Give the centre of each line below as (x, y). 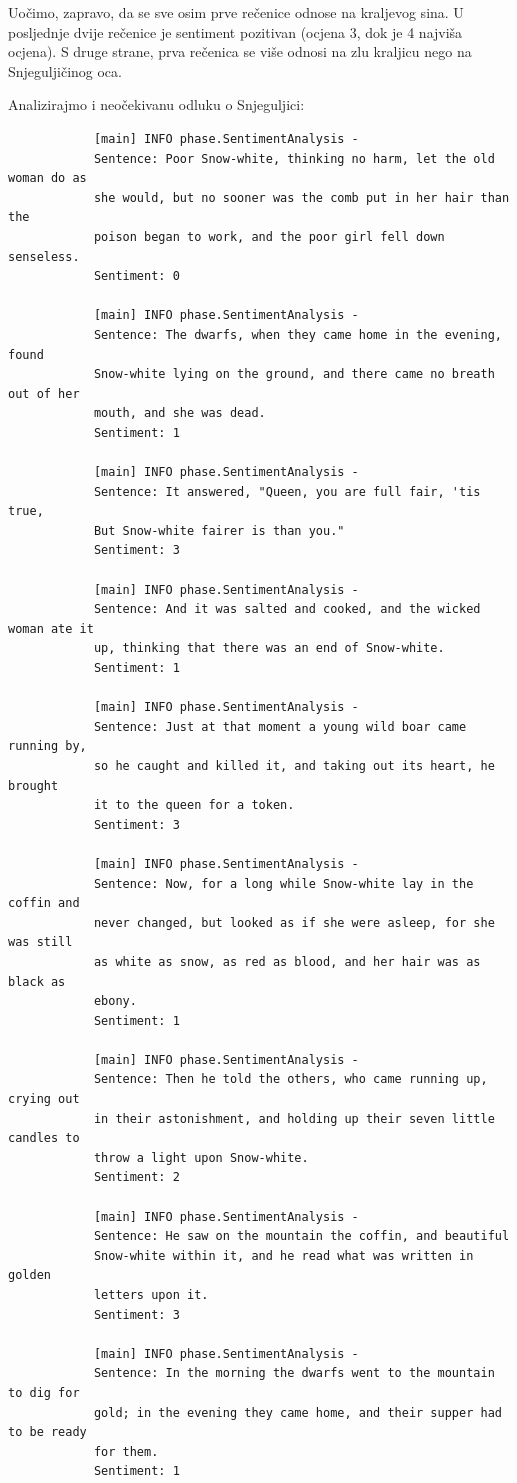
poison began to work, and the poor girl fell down (269, 236)
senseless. (44, 256)
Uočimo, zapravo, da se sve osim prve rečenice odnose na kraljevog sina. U (236, 12)
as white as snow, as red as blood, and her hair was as (287, 961)
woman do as (47, 178)
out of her (44, 393)
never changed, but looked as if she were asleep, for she (294, 922)
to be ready (47, 1432)
